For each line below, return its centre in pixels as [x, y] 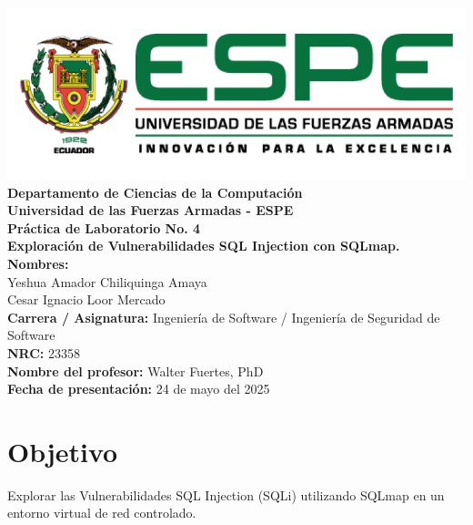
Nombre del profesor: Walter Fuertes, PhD [136, 371]
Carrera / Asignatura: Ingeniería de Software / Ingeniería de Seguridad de [224, 317]
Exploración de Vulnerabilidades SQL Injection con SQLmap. [204, 246]
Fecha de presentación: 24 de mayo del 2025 [139, 389]
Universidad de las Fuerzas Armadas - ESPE [151, 210]
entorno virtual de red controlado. [102, 513]
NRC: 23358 [44, 352]
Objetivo [63, 451]
